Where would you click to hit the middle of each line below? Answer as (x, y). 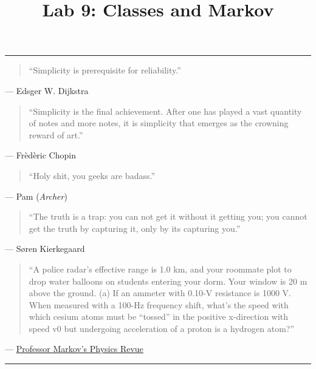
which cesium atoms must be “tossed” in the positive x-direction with (159, 317)
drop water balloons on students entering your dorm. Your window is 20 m (168, 281)
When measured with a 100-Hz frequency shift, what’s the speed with (159, 304)
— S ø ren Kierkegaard (45, 249)
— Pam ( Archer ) (36, 196)
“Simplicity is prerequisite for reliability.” (105, 70)
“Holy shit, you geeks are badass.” (92, 175)
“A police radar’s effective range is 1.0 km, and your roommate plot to (160, 269)
